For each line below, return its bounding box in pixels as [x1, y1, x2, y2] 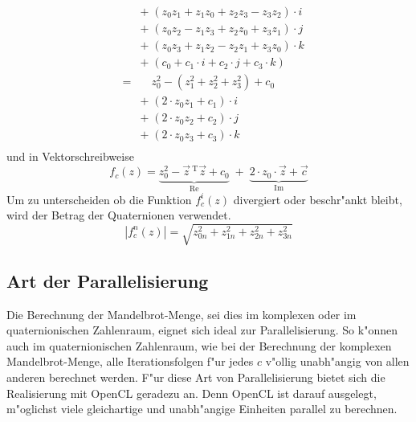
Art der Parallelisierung [6, 268, 209, 293]
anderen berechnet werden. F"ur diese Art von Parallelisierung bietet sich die [6, 369, 385, 385]
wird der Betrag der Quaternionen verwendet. [6, 207, 231, 223]
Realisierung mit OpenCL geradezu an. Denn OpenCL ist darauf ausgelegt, [6, 384, 377, 401]
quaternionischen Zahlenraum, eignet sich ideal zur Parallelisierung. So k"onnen [6, 322, 398, 338]
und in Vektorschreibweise [6, 148, 134, 165]
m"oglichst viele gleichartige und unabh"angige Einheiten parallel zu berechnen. [6, 400, 398, 417]
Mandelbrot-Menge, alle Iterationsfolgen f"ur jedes [6, 353, 254, 370]
